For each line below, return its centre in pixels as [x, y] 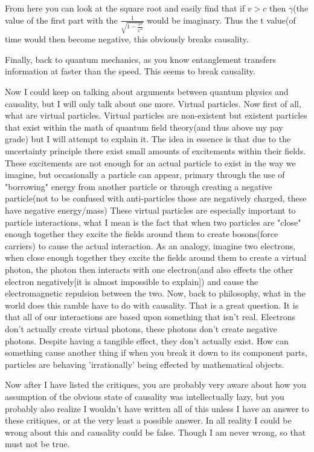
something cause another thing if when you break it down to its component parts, [156, 352]
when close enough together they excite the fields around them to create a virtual [156, 257]
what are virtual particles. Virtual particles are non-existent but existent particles [156, 115]
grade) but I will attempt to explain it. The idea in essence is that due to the [148, 139]
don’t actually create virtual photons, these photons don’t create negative [141, 328]
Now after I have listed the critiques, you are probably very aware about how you [155, 385]
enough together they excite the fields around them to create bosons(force [142, 234]
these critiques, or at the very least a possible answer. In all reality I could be [148, 420]
